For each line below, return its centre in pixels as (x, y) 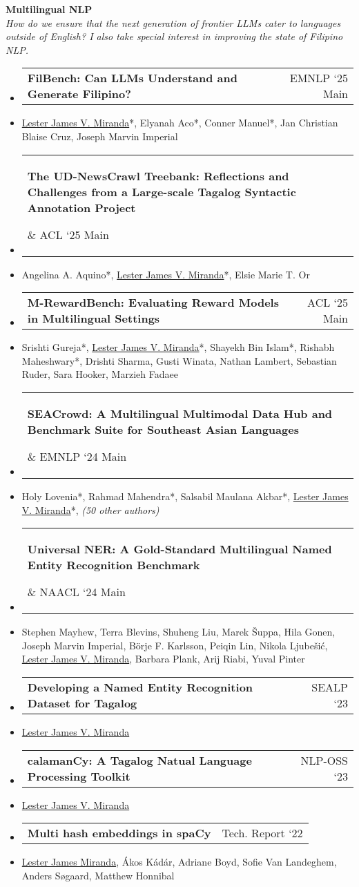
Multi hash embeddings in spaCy (119, 833)
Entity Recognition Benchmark (114, 565)
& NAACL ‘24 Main (76, 592)
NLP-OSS (324, 760)
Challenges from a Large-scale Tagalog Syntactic (162, 191)
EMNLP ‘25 (319, 78)
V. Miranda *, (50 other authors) (90, 509)
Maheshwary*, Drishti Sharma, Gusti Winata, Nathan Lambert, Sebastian (179, 360)
